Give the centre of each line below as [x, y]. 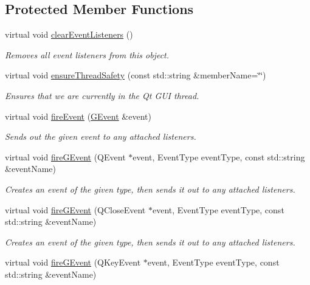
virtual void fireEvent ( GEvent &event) [78, 116]
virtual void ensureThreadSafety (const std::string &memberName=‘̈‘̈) [136, 75]
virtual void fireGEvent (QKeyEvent [73, 262]
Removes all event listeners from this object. [87, 54]
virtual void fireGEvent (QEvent [65, 156]
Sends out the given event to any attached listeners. [101, 136]
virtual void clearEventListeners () [69, 34]
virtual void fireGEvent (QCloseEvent [75, 209]
